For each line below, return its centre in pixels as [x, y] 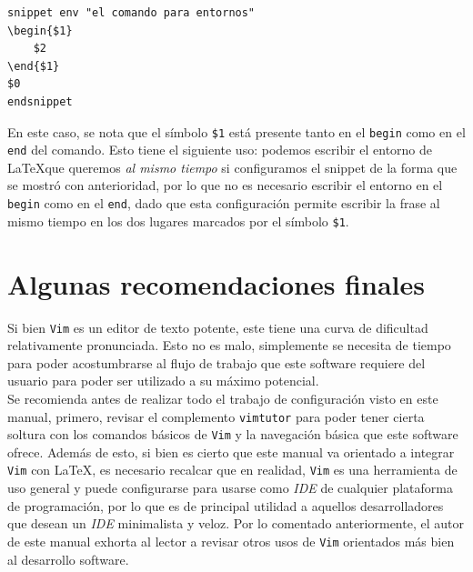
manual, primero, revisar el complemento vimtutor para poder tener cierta [216, 416]
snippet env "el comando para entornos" [131, 13]
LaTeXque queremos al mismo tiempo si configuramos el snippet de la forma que [232, 167]
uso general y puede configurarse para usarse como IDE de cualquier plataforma [231, 488]
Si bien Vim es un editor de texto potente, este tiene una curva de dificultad [218, 327]
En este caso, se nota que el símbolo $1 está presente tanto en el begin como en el [236, 131]
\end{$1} [34, 66]
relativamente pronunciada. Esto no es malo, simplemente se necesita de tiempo [229, 345]
